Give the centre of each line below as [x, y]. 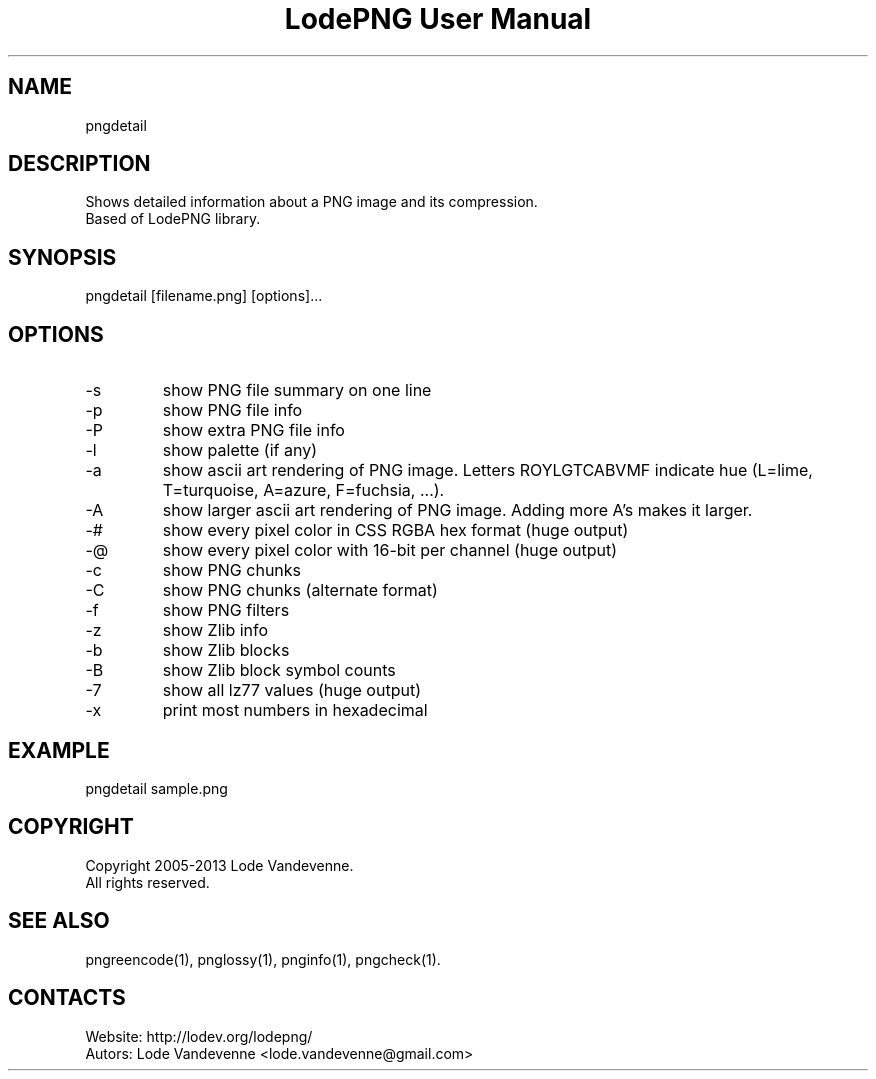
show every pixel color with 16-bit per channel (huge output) [390, 550]
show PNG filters [226, 610]
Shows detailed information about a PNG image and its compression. [311, 202]
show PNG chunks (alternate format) [300, 590]
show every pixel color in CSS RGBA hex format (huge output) [395, 530]
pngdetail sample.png [156, 788]
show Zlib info [215, 630]
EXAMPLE [59, 750]
